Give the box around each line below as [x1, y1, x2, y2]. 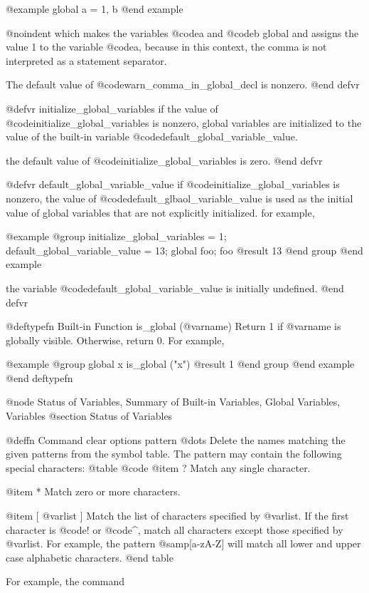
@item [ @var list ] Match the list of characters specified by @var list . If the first [6, 508, 349, 523]
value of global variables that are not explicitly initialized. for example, [6, 205, 315, 220]
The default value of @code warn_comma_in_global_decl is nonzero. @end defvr [6, 77, 360, 92]
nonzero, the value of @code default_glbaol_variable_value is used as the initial [6, 190, 353, 205]
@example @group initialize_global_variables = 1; [6, 229, 227, 244]
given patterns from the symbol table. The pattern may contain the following [6, 446, 342, 461]
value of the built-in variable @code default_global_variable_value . [6, 129, 298, 144]
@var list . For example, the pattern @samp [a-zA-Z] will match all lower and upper [6, 536, 361, 551]
